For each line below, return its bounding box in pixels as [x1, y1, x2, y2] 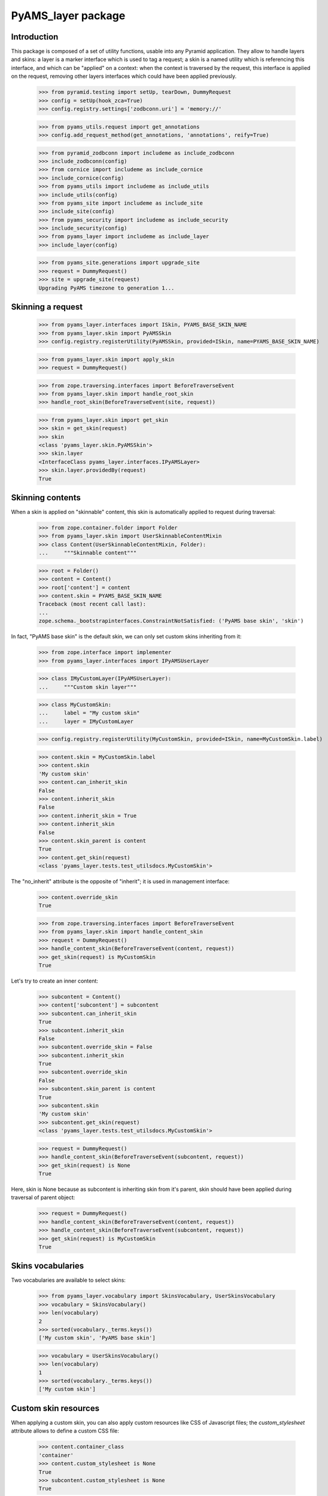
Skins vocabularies [11, 1261, 84, 1271]
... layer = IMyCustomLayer [38, 718, 134, 725]
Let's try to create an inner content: [11, 977, 99, 984]
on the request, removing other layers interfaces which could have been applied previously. [11, 72, 237, 80]
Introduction [11, 32, 59, 42]
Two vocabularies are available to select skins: [11, 1276, 126, 1284]
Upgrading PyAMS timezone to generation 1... [38, 284, 175, 291]
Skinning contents [11, 492, 81, 503]
